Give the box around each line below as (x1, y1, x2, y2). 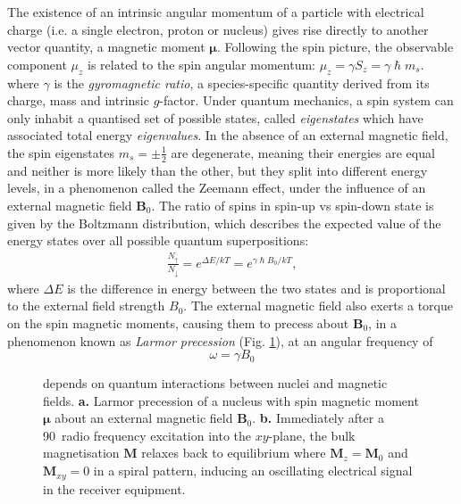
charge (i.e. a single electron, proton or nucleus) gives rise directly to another (7, 20, 429, 38)
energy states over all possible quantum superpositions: (7, 231, 309, 250)
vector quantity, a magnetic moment (7, 37, 205, 56)
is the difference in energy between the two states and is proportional (67, 278, 446, 297)
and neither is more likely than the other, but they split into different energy (7, 161, 428, 179)
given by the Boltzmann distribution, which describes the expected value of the (7, 213, 441, 232)
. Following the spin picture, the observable (216, 37, 454, 56)
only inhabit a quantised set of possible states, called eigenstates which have (7, 108, 423, 127)
